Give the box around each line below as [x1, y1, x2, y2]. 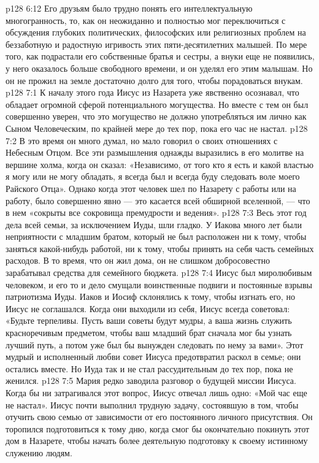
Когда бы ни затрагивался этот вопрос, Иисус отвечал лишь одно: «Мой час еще [6, 386, 307, 399]
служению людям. [6, 446, 72, 459]
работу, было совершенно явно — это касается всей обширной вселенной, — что [6, 194, 310, 207]
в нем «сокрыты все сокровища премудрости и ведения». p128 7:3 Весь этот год [6, 206, 307, 219]
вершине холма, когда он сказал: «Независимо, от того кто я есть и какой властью [6, 158, 313, 170]
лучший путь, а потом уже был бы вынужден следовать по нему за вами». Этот [6, 338, 304, 351]
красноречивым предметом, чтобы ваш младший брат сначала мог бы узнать [6, 326, 292, 339]
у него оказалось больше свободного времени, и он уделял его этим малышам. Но [6, 61, 313, 74]
